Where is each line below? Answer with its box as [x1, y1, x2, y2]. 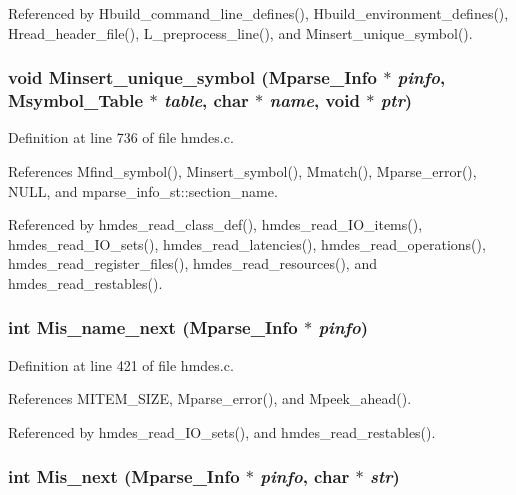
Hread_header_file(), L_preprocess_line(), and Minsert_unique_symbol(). [8, 22, 473, 43]
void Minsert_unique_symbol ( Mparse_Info [8, 65, 377, 90]
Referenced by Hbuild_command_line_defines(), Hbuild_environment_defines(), [8, 3, 509, 23]
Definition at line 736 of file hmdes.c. [8, 127, 234, 148]
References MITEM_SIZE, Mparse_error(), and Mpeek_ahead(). [8, 388, 412, 409]
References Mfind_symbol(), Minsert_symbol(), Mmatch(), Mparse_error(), [8, 160, 477, 181]
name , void [269, 88, 360, 113]
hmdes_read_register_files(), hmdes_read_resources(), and [8, 253, 377, 274]
